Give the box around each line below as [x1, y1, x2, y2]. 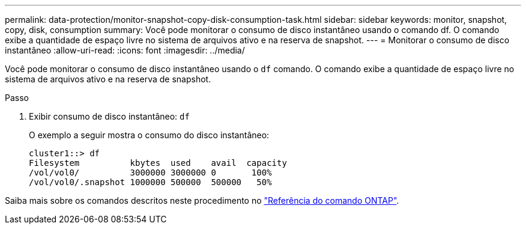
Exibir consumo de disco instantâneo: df [29, 111, 190, 121]
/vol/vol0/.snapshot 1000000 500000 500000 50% [29, 177, 272, 187]
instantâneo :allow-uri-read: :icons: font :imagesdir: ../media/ [5, 45, 245, 55]
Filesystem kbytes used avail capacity [29, 158, 287, 168]
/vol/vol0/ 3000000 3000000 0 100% [29, 168, 272, 177]
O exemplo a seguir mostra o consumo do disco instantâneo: [29, 130, 270, 140]
